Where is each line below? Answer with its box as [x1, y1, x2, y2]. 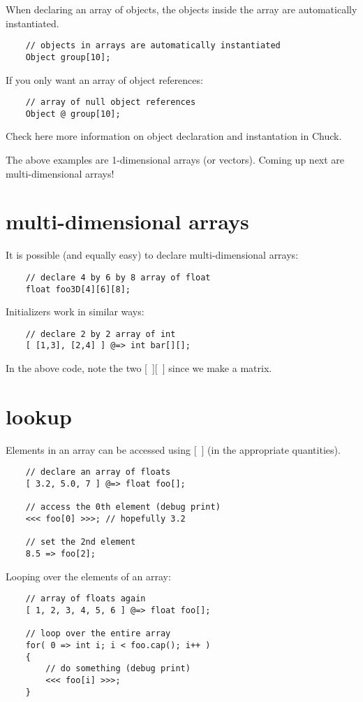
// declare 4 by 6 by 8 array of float [25, 272, 211, 282]
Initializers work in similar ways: [6, 304, 145, 319]
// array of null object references [25, 97, 196, 108]
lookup [6, 401, 72, 430]
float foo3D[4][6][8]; [25, 284, 131, 294]
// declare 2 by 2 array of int [25, 329, 176, 339]
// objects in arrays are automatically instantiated [25, 41, 281, 51]
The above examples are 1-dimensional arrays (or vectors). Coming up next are [6, 152, 345, 166]
